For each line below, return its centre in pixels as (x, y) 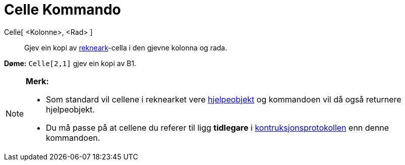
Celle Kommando (63, 10)
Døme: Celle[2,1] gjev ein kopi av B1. (70, 63)
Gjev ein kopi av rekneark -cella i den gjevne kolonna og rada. (126, 47)
